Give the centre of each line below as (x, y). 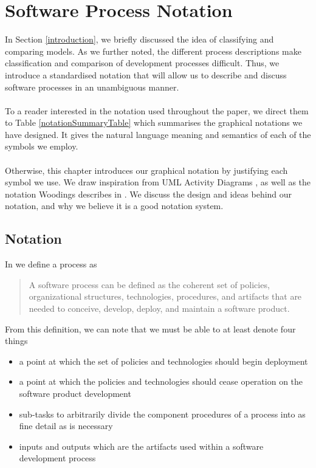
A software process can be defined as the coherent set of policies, (149, 284)
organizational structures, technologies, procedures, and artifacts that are (165, 296)
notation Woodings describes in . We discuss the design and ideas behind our (149, 194)
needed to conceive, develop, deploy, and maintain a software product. (159, 308)
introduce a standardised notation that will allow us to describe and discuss (146, 74)
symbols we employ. (42, 146)
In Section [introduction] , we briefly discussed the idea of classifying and (139, 39)
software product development (75, 393)
